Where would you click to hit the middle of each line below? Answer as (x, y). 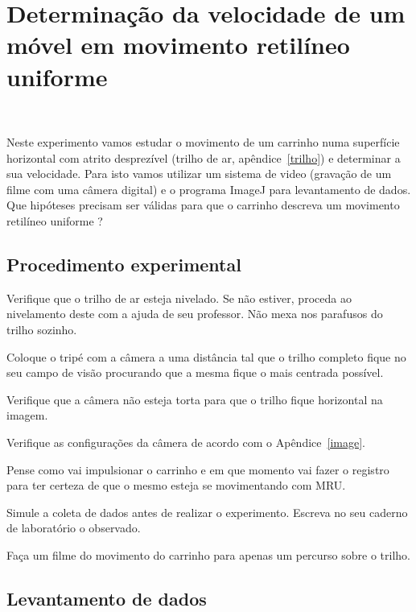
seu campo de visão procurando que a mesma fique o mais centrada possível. (195, 372)
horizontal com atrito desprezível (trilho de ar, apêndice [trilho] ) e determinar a (204, 157)
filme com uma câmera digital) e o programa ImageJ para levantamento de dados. (209, 189)
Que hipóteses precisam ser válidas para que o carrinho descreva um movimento (203, 205)
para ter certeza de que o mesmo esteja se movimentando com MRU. (176, 485)
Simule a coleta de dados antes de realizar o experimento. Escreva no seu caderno (207, 512)
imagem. (27, 415)
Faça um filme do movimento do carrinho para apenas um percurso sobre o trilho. (208, 554)
